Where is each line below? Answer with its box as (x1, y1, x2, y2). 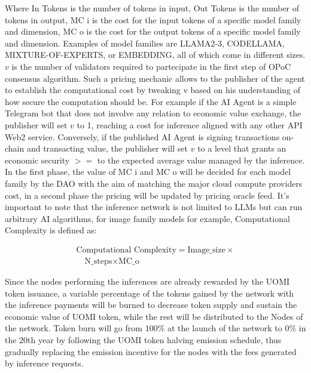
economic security (5, 153, 70, 166)
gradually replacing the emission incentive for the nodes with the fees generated (5, 345, 297, 357)
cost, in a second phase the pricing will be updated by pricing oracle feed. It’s (5, 189, 289, 201)
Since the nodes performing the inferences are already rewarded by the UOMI (5, 275, 290, 287)
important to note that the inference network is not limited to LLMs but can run (5, 201, 303, 213)
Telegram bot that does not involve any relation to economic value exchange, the (5, 107, 301, 119)
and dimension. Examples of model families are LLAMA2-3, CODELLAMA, (5, 36, 285, 49)
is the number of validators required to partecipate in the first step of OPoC (11, 60, 291, 72)
